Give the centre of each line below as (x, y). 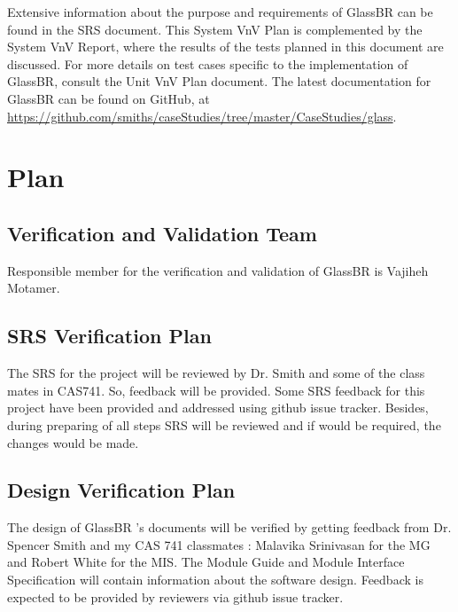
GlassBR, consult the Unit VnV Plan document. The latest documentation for (219, 81)
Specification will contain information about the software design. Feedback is (215, 580)
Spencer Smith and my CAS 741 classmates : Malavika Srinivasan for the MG (219, 544)
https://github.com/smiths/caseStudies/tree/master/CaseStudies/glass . (202, 116)
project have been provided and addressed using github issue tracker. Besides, (218, 408)
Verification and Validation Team (162, 233)
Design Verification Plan (121, 490)
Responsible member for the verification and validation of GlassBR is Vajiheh (218, 270)
